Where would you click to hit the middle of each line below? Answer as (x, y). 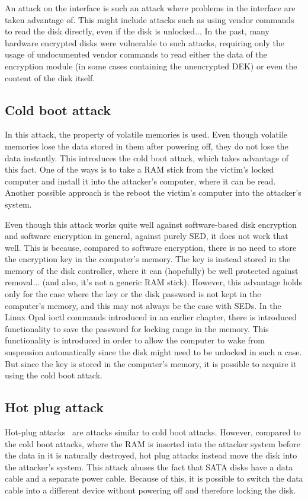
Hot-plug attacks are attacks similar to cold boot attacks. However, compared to (153, 432)
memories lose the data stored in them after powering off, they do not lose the (147, 146)
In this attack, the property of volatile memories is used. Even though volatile (146, 134)
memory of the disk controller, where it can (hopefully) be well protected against (152, 270)
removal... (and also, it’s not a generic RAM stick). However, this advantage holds (153, 282)
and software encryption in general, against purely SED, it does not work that (147, 236)
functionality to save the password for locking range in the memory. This (137, 328)
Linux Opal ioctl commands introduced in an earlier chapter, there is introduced (151, 317)
